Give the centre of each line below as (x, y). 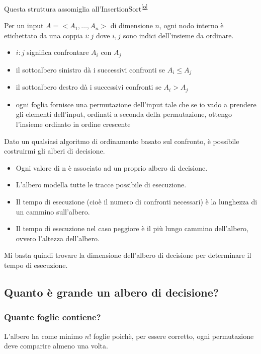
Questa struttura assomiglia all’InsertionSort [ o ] (76, 8)
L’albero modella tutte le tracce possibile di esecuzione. (101, 185)
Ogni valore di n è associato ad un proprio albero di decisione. (112, 167)
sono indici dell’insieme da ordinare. (178, 35)
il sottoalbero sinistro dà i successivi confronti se (90, 69)
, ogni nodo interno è (191, 25)
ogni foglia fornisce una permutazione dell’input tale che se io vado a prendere (136, 104)
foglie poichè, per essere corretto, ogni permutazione (173, 336)
